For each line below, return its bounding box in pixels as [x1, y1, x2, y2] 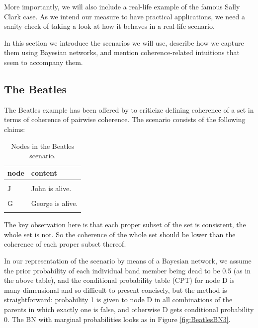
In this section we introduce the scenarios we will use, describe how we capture [4, 37, 244, 48]
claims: [4, 124, 25, 134]
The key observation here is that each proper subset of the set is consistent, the [4, 219, 246, 230]
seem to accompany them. [4, 57, 83, 67]
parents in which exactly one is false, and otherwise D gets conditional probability [4, 304, 254, 315]
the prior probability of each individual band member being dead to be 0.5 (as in [4, 265, 251, 275]
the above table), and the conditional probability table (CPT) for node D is [4, 275, 235, 285]
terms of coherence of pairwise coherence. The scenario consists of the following [4, 114, 246, 125]
